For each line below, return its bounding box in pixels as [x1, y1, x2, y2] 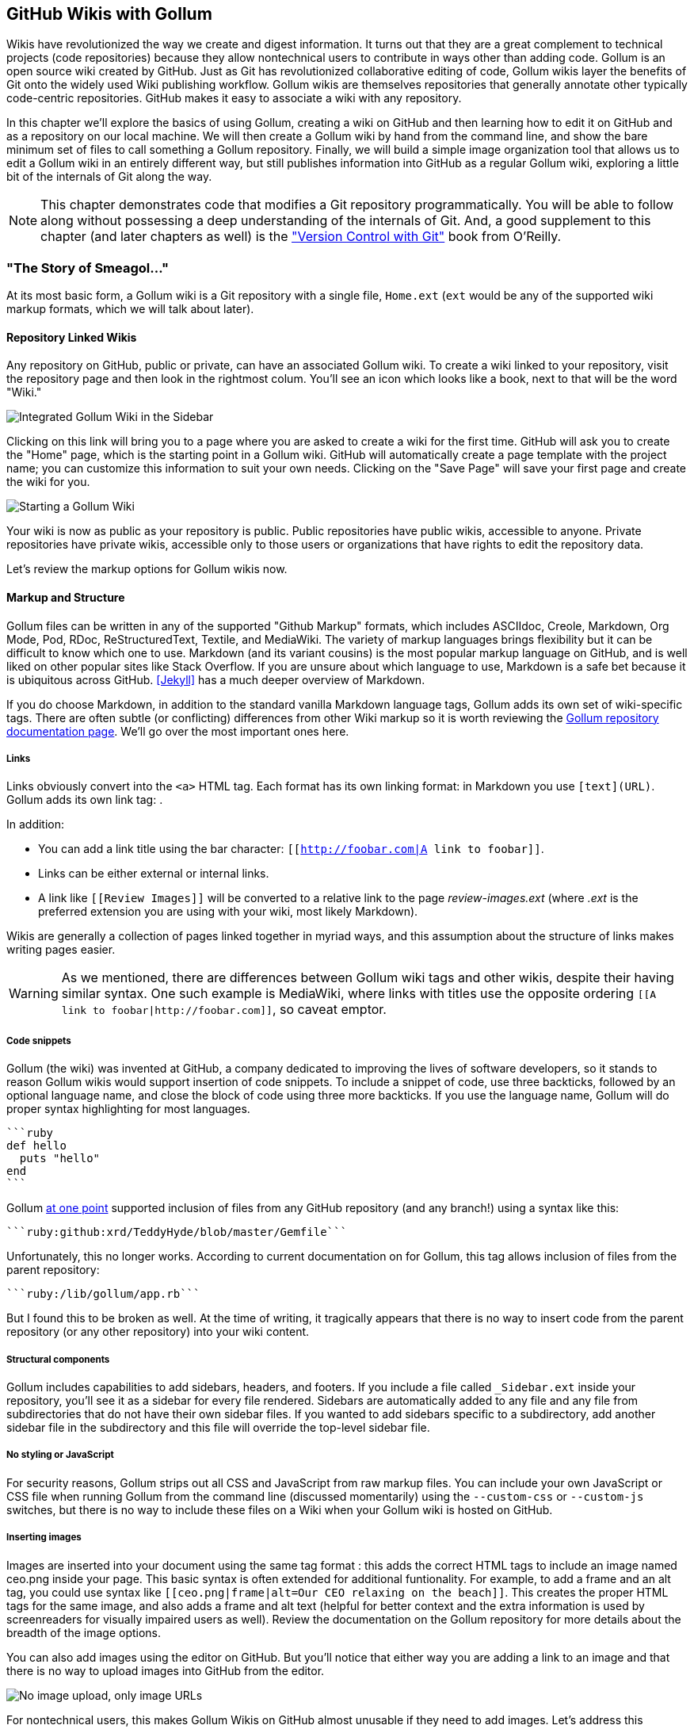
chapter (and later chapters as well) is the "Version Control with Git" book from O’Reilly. [40, 228, 562, 245]
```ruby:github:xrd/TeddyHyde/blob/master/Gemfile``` [6, 1226, 347, 1239]
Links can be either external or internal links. [38, 866, 269, 881]
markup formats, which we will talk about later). [6, 302, 254, 316]
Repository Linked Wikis [6, 330, 137, 344]
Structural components [6, 1353, 110, 1365]
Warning [9, 985, 59, 1002]
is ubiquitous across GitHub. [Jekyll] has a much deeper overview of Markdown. [6, 672, 425, 687]
